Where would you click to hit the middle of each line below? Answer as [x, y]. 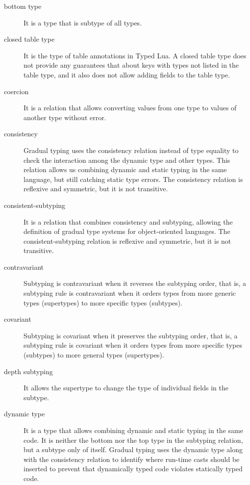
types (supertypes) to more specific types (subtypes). [103, 302]
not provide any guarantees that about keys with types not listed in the [131, 65]
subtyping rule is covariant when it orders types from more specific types [133, 345]
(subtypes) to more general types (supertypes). [94, 355]
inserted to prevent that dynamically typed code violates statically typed [133, 469]
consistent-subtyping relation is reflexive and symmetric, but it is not [127, 241]
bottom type [23, 6]
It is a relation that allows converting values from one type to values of [130, 108]
